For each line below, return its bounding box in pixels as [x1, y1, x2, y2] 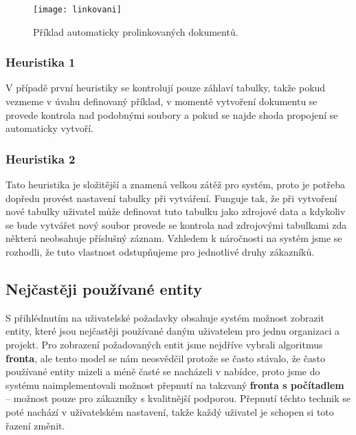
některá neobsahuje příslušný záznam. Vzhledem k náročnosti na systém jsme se [5, 231, 342, 245]
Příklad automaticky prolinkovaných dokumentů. [33, 24, 238, 38]
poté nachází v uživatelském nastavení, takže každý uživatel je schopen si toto [5, 404, 334, 419]
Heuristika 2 [5, 150, 76, 167]
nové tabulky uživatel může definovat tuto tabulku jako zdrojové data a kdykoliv [5, 204, 346, 219]
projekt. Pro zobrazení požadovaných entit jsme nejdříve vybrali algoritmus [5, 337, 323, 352]
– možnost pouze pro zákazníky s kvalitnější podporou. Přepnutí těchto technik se [5, 391, 351, 405]
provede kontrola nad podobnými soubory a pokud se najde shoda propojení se [5, 107, 338, 122]
